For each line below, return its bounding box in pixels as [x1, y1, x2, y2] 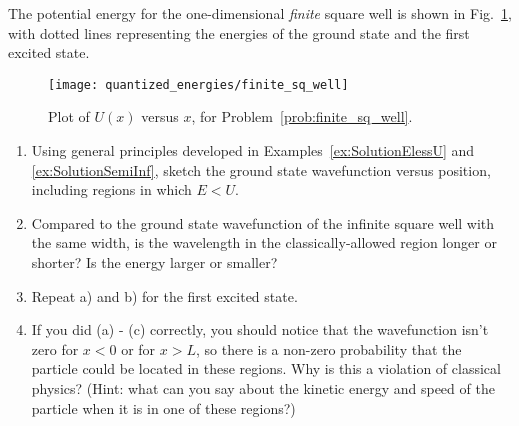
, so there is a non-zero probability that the [195, 338, 462, 359]
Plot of [48, 106, 90, 127]
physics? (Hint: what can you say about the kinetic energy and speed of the [31, 377, 495, 398]
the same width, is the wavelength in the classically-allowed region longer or [31, 232, 497, 253]
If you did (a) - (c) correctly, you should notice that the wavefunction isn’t [31, 319, 489, 340]
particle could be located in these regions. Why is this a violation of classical [31, 358, 501, 379]
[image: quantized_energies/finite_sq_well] [48, 77, 349, 92]
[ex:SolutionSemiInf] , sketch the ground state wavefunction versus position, [31, 159, 491, 180]
